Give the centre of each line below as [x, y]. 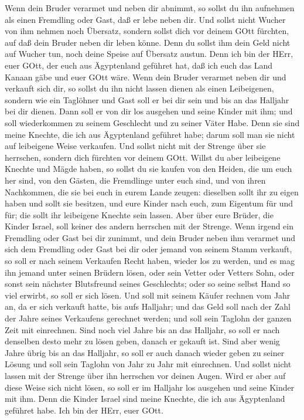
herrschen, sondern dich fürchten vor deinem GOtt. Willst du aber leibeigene [143, 157]
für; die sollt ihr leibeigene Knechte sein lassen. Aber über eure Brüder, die [139, 214]
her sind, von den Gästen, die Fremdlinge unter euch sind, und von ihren [135, 180]
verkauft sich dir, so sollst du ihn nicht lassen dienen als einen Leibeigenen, [139, 88]
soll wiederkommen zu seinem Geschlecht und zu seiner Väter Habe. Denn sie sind [152, 122]
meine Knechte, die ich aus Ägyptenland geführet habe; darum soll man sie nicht [150, 134]
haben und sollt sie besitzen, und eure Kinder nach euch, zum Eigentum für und [149, 203]
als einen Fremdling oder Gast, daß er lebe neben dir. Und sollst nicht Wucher [145, 19]
